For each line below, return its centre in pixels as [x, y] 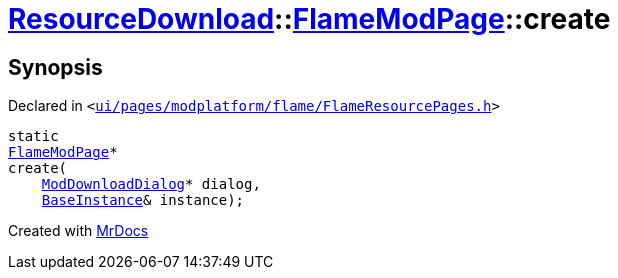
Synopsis [55, 67]
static [33, 136]
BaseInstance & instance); [143, 200]
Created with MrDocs [78, 231]
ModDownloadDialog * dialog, [151, 184]
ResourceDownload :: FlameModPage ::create [309, 19]
